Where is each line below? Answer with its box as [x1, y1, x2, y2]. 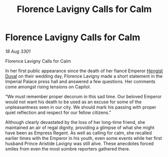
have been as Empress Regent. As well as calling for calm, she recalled [5, 129, 152, 136]
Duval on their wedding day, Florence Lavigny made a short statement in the [5, 73, 163, 79]
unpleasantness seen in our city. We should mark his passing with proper [5, 104, 156, 110]
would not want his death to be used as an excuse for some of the [5, 99, 142, 105]
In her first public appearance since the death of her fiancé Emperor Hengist [5, 68, 163, 74]
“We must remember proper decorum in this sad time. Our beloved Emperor [5, 93, 162, 99]
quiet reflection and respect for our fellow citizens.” [5, 109, 111, 115]
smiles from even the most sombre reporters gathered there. [5, 145, 130, 151]
